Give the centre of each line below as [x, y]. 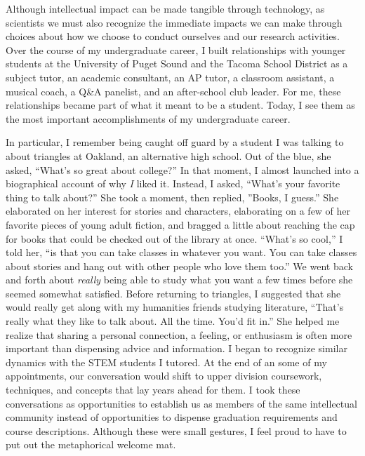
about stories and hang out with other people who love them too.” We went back [179, 266]
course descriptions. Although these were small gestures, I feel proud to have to [176, 430]
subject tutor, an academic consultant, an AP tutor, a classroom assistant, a [170, 77]
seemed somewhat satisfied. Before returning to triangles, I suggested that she [173, 293]
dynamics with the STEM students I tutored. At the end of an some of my [166, 362]
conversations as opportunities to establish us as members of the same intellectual [181, 403]
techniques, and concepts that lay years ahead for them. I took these [153, 390]
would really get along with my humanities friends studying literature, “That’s [175, 307]
